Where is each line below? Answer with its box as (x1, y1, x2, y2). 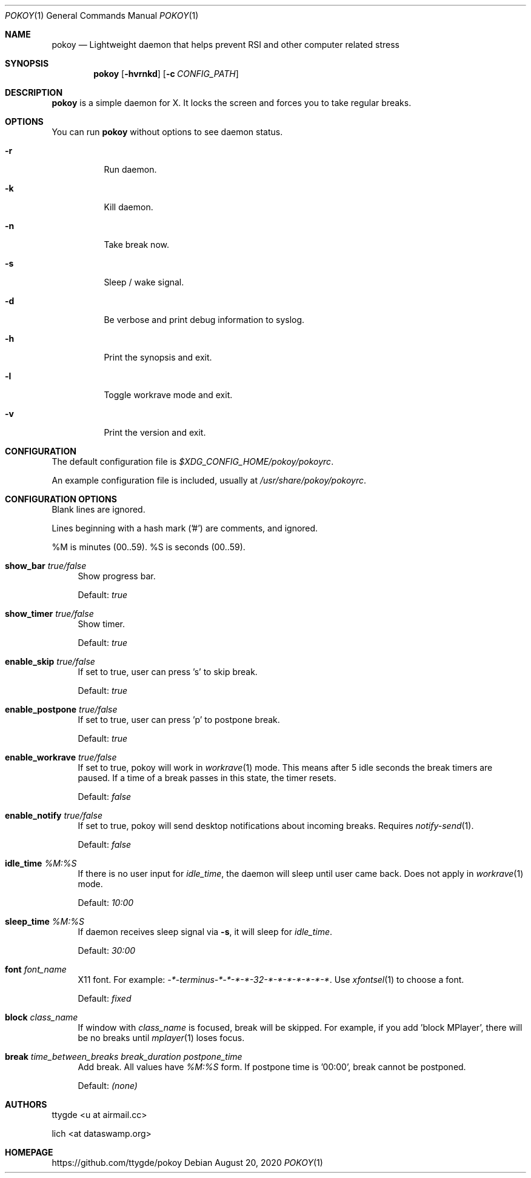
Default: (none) (78, 1080, 138, 1091)
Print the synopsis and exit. (104, 352, 212, 362)
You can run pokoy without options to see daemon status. (52, 127, 283, 137)
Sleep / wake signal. (104, 277, 184, 287)
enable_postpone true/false (5, 704, 118, 714)
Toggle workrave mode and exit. (104, 390, 233, 400)
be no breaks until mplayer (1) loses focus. (78, 1033, 245, 1043)
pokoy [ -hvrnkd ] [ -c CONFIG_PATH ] (93, 68, 239, 79)
